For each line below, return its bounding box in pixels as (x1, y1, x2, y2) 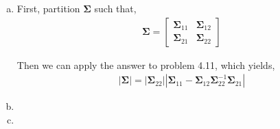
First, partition (16, 1, 80, 15)
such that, (94, 1, 137, 15)
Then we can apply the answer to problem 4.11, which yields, (16, 57, 275, 72)
